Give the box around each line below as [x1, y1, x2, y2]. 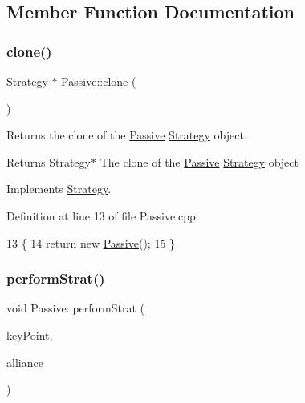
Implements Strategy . [6, 180, 112, 197]
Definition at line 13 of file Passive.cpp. [6, 207, 199, 224]
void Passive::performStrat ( [6, 300, 144, 316]
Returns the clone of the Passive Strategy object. [6, 127, 247, 143]
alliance [6, 353, 43, 370]
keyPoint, [6, 326, 53, 343]
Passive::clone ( [61, 73, 136, 89]
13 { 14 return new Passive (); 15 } [6, 234, 176, 251]
